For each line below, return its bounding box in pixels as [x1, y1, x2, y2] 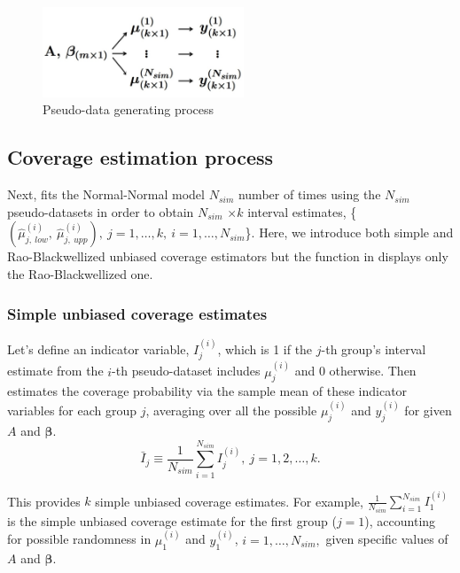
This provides [7, 492, 81, 510]
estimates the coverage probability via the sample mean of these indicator [7, 382, 408, 400]
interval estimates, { [247, 202, 357, 221]
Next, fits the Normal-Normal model [7, 185, 205, 204]
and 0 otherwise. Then [294, 361, 417, 380]
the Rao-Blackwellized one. [7, 265, 153, 283]
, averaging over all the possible [145, 401, 317, 420]
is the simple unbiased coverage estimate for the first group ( [7, 511, 337, 530]
